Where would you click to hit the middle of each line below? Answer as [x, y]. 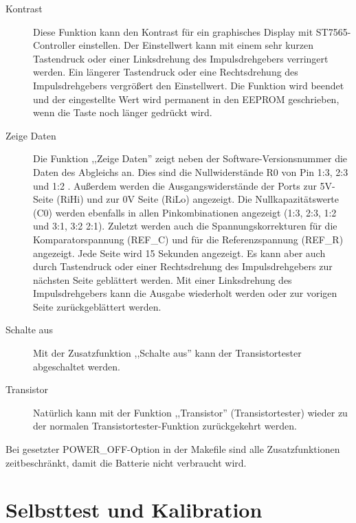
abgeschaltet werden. [77, 366]
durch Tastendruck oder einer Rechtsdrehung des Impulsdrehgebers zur [183, 266]
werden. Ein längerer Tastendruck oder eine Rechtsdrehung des [166, 72]
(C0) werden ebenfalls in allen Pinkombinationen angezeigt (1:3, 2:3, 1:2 [185, 212]
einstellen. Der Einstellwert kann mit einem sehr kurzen [196, 45]
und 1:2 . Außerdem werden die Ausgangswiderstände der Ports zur [175, 185]
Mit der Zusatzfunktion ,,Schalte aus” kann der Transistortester [167, 353]
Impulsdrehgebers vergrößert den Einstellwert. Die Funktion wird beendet [189, 85]
